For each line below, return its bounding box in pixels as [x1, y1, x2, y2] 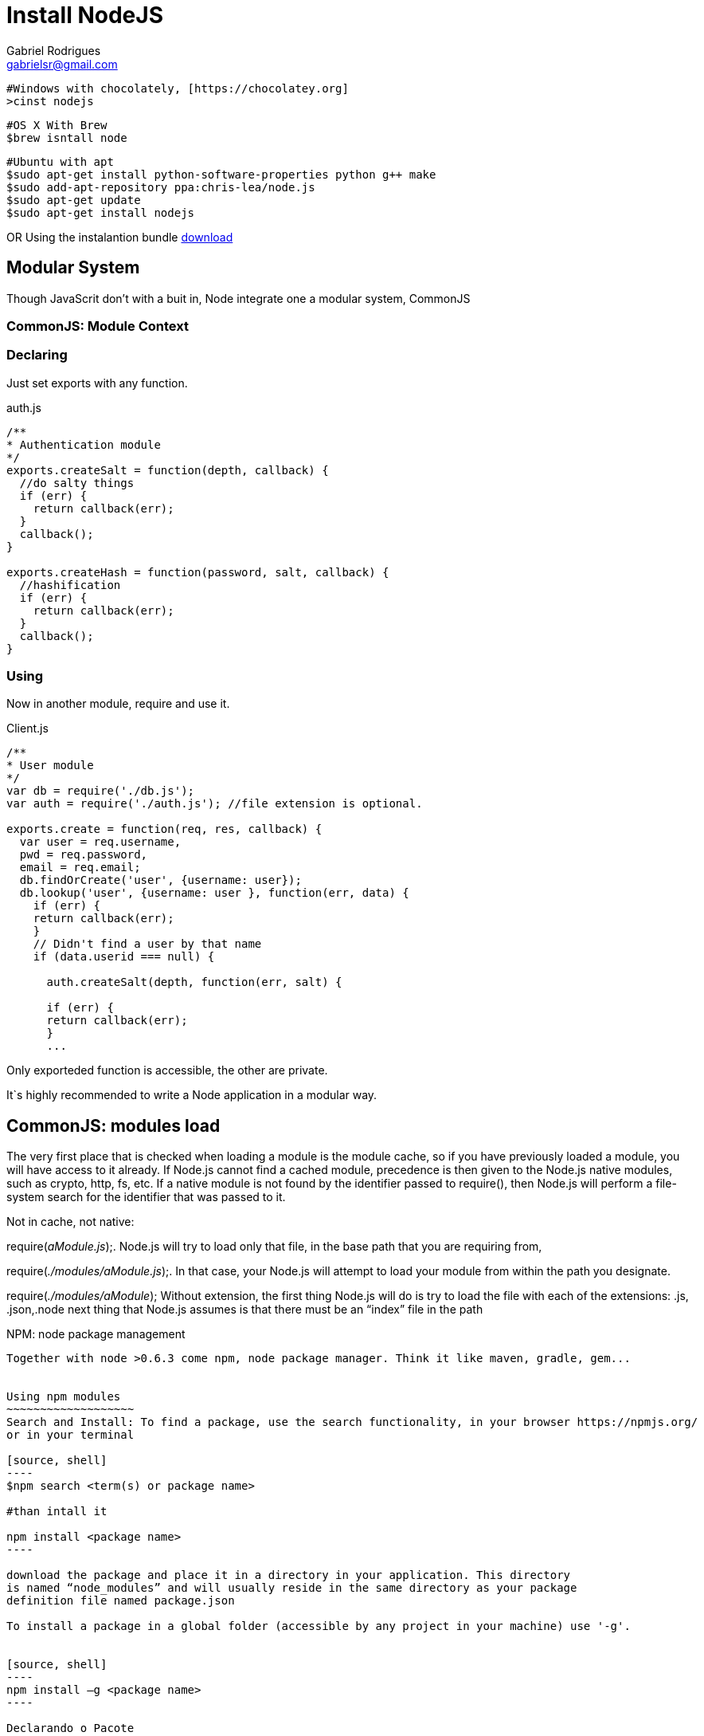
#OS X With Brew [6, 118, 108, 132]
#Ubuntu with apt [6, 155, 114, 168]
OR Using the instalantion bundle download [6, 230, 233, 244]
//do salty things [19, 476, 135, 489]
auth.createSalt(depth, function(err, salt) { [46, 976, 342, 989]
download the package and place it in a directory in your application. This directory [6, 1569, 571, 1582]
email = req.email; [19, 861, 141, 874]
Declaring [6, 347, 68, 363]
